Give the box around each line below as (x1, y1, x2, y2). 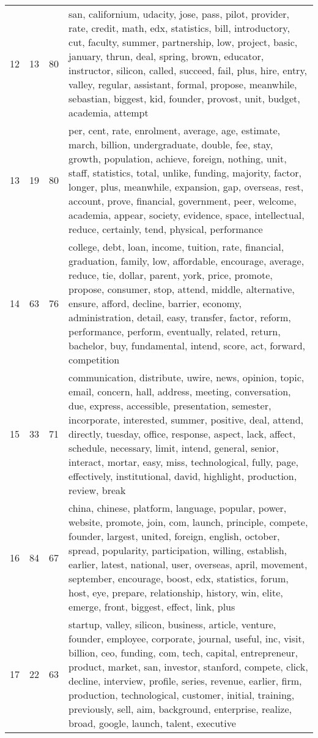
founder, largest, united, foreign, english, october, (68, 529, 280, 543)
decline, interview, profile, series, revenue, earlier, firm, (68, 674, 302, 688)
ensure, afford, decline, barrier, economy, (68, 296, 242, 310)
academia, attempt (68, 105, 149, 120)
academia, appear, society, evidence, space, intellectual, (68, 208, 305, 222)
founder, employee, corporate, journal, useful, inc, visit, (68, 631, 305, 645)
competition (68, 352, 120, 367)
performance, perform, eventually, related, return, (68, 324, 281, 338)
